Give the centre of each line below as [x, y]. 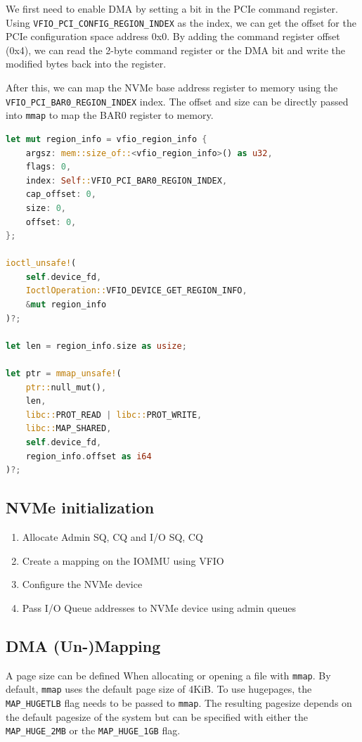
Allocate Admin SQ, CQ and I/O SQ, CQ [112, 536]
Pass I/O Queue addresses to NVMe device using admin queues [159, 607]
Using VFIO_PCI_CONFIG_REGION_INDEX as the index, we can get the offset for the [181, 22]
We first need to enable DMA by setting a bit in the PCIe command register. [172, 8]
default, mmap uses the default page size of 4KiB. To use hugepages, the [159, 689]
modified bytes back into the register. [86, 64]
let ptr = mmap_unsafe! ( [64, 374]
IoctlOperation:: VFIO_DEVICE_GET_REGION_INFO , [136, 291]
